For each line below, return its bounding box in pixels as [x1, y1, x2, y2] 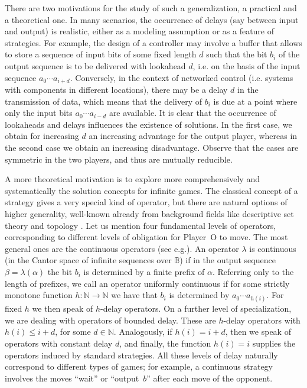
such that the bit [206, 48, 267, 60]
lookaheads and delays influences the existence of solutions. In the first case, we [5, 118, 292, 130]
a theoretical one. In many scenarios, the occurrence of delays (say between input [5, 13, 299, 25]
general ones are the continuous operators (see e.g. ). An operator [5, 242, 239, 254]
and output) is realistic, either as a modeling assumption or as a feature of [5, 25, 275, 37]
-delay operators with [223, 313, 301, 326]
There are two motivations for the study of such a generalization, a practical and [5, 2, 297, 14]
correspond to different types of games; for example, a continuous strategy [5, 360, 273, 373]
